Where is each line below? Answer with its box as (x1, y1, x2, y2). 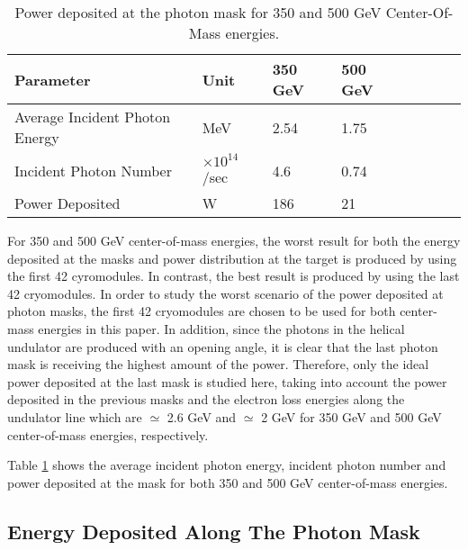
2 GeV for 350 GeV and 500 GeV (261, 407, 442, 426)
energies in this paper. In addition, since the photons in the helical (38, 319, 405, 338)
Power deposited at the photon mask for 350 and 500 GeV (14, 2, 382, 23)
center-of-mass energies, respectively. (7, 425, 209, 444)
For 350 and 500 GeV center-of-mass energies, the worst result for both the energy (7, 231, 461, 249)
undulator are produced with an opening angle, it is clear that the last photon (7, 337, 438, 356)
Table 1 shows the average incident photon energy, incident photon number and (7, 455, 446, 474)
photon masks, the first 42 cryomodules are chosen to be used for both (7, 302, 396, 320)
